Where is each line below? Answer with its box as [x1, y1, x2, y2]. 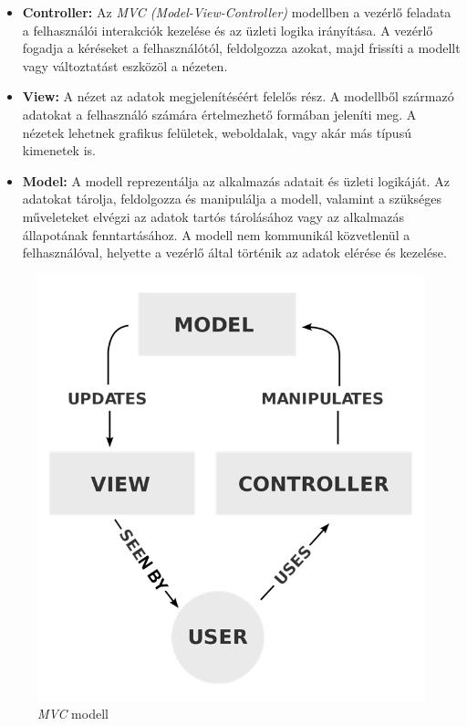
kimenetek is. [22, 141, 96, 160]
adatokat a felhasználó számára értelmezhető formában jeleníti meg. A [22, 104, 417, 123]
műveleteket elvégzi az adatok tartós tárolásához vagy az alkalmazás [22, 206, 405, 226]
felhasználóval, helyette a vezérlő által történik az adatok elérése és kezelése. [22, 243, 447, 262]
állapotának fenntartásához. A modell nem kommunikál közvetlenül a [22, 225, 410, 244]
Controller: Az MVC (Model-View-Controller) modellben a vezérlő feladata [22, 3, 451, 21]
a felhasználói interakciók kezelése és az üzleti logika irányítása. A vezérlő [22, 20, 433, 39]
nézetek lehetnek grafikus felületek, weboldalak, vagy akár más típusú [22, 122, 411, 142]
